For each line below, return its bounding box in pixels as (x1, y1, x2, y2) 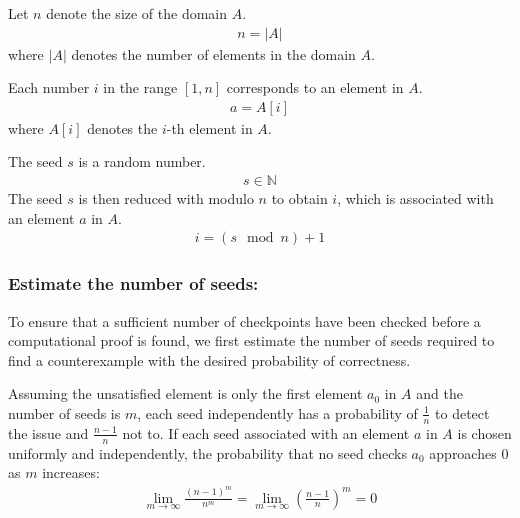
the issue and (8, 422, 89, 443)
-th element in (166, 117, 253, 138)
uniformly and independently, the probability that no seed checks (8, 442, 407, 463)
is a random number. (78, 151, 206, 172)
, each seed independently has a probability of (137, 402, 418, 423)
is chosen (457, 422, 512, 443)
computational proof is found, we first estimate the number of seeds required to (8, 330, 495, 351)
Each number (8, 77, 90, 98)
